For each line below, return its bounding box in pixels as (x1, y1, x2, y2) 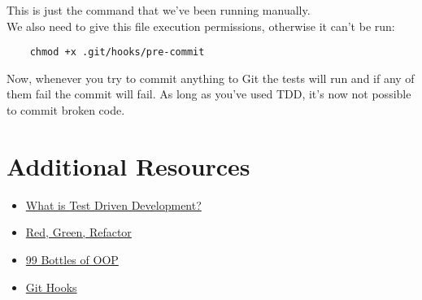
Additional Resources (7, 149, 250, 182)
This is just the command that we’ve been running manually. (7, 2, 311, 18)
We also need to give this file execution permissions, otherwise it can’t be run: (7, 17, 395, 34)
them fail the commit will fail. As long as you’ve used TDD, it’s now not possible (7, 85, 411, 102)
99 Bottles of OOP (25, 250, 119, 267)
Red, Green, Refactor (25, 224, 132, 241)
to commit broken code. (7, 102, 125, 119)
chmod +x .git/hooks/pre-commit (29, 46, 205, 59)
